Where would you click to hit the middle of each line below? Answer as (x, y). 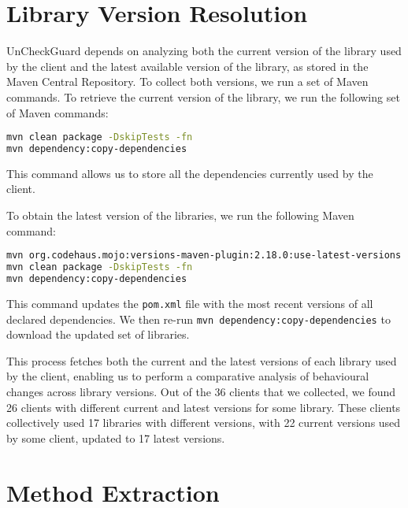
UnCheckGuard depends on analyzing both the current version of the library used (204, 51)
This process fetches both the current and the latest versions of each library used (202, 360)
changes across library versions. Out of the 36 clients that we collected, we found (201, 391)
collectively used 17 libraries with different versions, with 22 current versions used (204, 423)
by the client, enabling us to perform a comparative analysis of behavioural (188, 376)
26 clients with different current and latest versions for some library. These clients (204, 407)
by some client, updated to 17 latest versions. (116, 438)
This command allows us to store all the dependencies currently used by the (190, 173)
